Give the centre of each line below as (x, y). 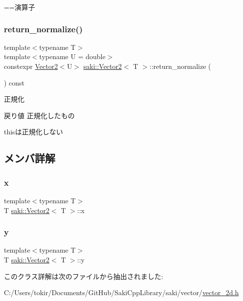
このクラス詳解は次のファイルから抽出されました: (84, 276)
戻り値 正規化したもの (39, 115)
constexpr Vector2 (31, 66)
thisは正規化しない (33, 132)
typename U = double (72, 56)
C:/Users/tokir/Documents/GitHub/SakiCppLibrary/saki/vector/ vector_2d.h (121, 292)
